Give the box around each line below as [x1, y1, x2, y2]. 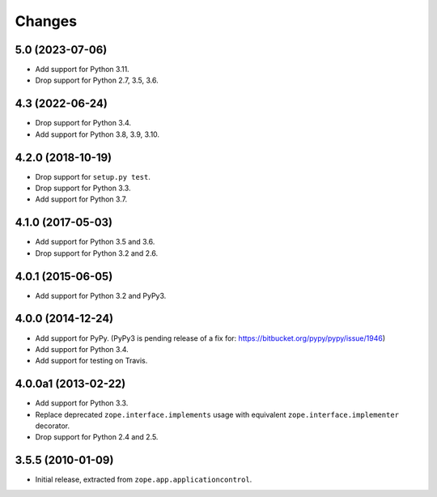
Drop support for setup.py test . [35, 172, 151, 181]
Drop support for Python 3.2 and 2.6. [35, 248, 159, 258]
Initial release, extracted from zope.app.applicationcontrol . [35, 474, 252, 485]
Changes [15, 12, 77, 30]
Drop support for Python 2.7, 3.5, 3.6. [35, 75, 159, 85]
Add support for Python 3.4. [35, 344, 129, 354]
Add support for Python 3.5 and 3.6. [35, 237, 155, 247]
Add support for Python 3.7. [35, 194, 128, 204]
